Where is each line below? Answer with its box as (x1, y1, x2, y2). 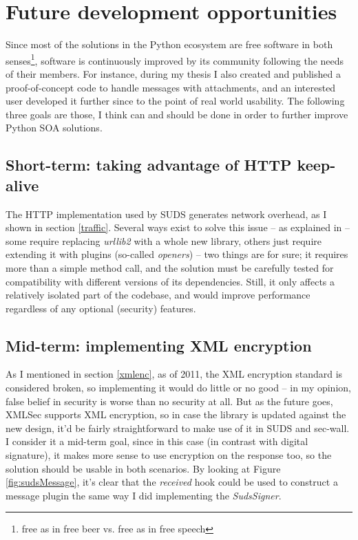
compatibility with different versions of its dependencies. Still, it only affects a (6, 274, 335, 288)
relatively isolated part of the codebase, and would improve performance (6, 288, 310, 302)
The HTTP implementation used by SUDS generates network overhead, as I (6, 206, 327, 221)
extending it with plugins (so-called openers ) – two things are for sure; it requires (6, 247, 348, 261)
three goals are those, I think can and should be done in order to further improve (6, 107, 348, 121)
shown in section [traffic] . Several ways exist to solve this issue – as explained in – (6, 220, 350, 235)
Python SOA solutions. (6, 120, 103, 135)
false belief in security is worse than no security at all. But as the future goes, (6, 393, 333, 408)
